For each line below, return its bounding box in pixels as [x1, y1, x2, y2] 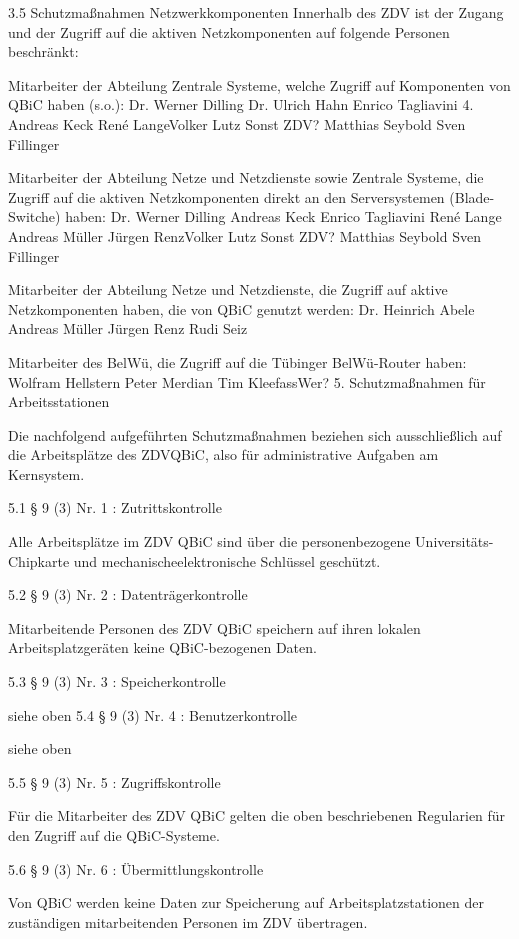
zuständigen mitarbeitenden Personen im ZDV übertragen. [8, 911, 368, 932]
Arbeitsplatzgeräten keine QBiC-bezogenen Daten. [8, 637, 317, 658]
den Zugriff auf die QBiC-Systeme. [8, 825, 220, 845]
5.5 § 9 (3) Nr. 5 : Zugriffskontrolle [8, 771, 221, 792]
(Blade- [449, 186, 495, 207]
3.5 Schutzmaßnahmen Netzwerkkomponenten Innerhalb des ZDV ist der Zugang [8, 2, 504, 22]
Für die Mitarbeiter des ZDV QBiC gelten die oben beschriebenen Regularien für [8, 805, 506, 826]
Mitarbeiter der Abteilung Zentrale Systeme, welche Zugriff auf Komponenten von [8, 74, 511, 95]
